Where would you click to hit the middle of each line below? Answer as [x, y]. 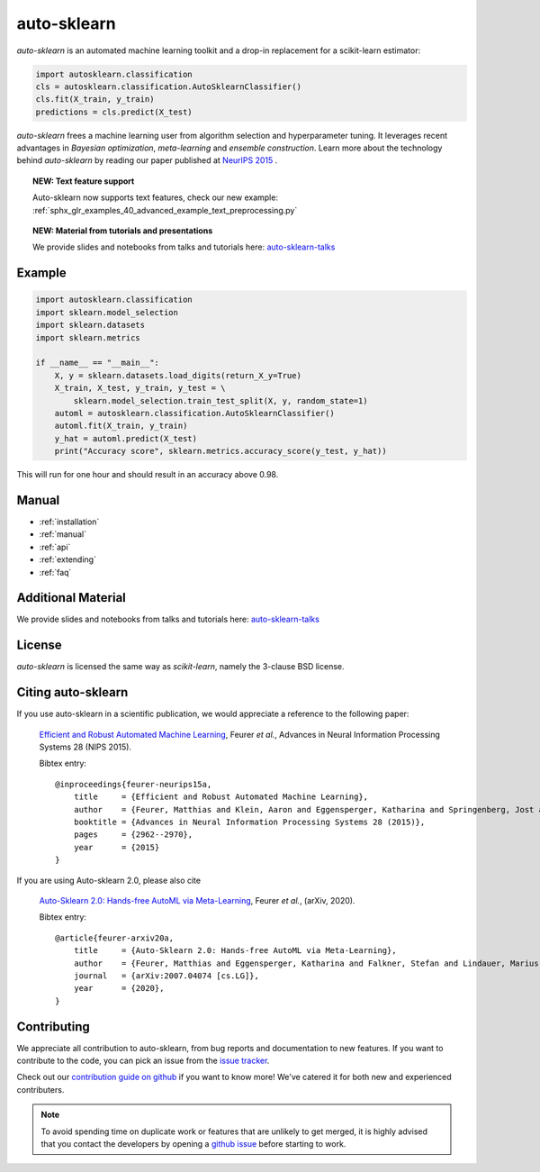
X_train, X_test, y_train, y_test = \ [140, 388]
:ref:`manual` [63, 534]
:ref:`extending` [67, 559]
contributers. [40, 1089]
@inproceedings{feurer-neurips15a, [134, 784]
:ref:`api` [55, 547]
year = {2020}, [119, 988]
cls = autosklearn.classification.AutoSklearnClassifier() [168, 86]
